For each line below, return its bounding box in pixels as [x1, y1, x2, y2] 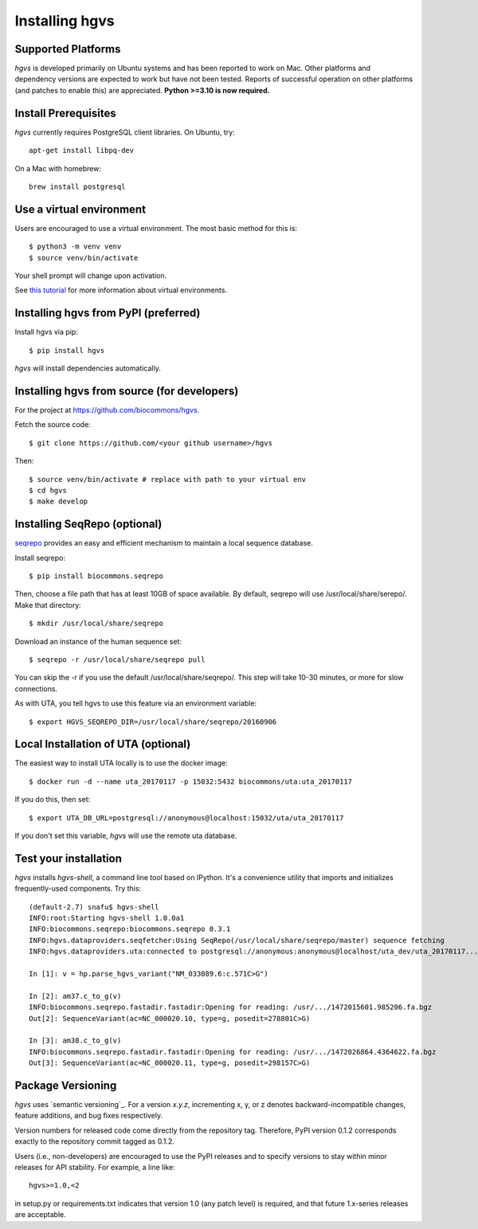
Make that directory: [14, 600, 81, 609]
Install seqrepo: [14, 553, 65, 562]
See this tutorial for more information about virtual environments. [14, 285, 227, 295]
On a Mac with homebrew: [14, 163, 101, 173]
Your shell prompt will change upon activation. [14, 271, 167, 280]
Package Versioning [14, 1078, 117, 1092]
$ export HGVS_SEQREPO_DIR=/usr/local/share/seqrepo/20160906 [29, 717, 277, 726]
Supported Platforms [14, 42, 121, 56]
